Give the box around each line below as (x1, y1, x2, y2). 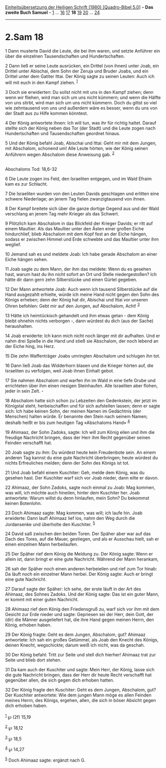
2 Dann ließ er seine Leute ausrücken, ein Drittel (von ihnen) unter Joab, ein (5, 63, 159, 69)
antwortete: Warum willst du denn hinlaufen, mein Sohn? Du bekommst (5, 495, 150, 501)
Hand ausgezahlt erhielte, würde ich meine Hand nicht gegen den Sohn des (5, 291, 160, 297)
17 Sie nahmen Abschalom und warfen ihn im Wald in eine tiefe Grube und (5, 377, 156, 383)
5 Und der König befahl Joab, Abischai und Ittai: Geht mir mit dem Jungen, (5, 140, 157, 146)
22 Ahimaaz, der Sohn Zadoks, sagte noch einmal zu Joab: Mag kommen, (5, 484, 156, 490)
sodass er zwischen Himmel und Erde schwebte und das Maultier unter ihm (5, 236, 159, 242)
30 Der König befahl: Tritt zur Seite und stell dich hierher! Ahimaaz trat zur (5, 652, 156, 658)
